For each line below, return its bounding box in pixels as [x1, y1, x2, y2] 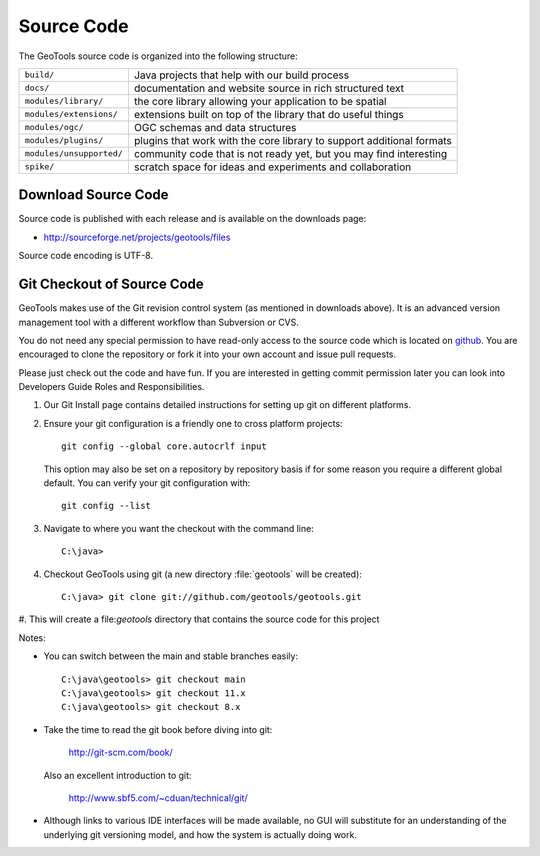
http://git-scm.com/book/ [68, 746, 174, 759]
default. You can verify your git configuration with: [43, 477, 251, 489]
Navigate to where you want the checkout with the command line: [43, 522, 314, 534]
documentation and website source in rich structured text [133, 81, 405, 95]
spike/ [24, 161, 55, 172]
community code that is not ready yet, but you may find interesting [133, 146, 448, 160]
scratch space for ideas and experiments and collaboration [133, 160, 412, 174]
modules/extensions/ [24, 109, 119, 120]
